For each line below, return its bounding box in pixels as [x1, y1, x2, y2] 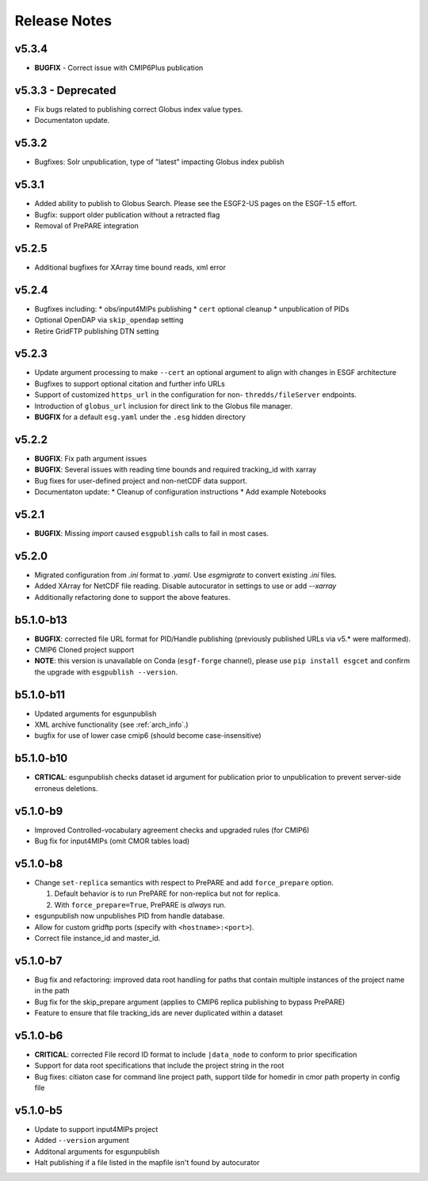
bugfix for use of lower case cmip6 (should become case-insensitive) [34, 731, 262, 740]
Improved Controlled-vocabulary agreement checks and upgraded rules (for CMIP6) [34, 825, 310, 835]
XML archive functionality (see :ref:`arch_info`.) [34, 720, 189, 729]
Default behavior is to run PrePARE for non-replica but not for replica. [54, 889, 281, 899]
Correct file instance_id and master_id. [34, 933, 161, 942]
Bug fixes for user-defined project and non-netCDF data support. [34, 476, 247, 485]
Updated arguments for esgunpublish [34, 709, 157, 718]
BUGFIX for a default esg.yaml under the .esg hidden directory [34, 412, 246, 422]
